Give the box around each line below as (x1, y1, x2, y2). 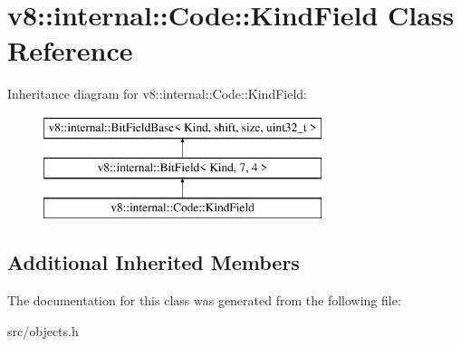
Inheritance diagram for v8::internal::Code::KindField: (7, 84, 307, 103)
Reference (7, 32, 133, 69)
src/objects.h (7, 321, 79, 340)
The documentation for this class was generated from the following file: (7, 291, 401, 310)
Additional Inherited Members (7, 248, 300, 276)
